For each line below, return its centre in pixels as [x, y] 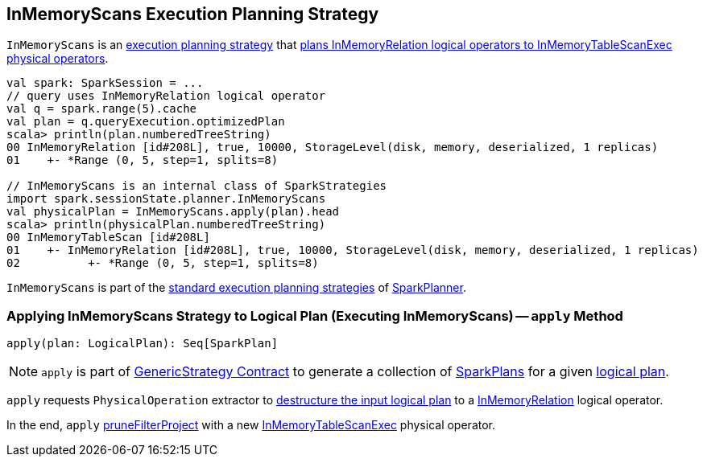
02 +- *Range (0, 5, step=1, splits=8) [163, 263]
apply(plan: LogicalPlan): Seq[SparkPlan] [143, 344]
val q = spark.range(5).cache [102, 109]
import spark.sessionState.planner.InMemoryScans [166, 199]
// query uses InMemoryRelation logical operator [166, 96]
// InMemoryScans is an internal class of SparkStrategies [197, 186]
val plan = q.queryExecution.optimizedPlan [146, 122]
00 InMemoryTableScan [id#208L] [108, 238]
